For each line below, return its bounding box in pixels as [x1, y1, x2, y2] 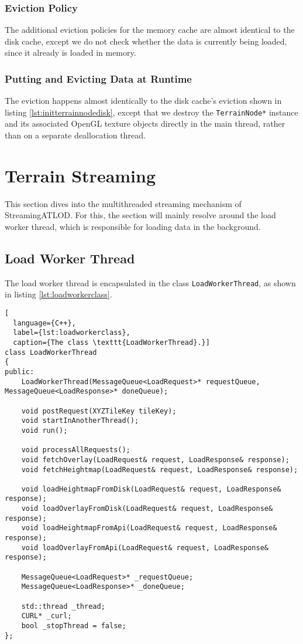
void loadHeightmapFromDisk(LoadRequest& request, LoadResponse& [21, 484, 281, 493]
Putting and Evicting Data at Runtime [5, 71, 192, 86]
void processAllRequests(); [21, 446, 130, 455]
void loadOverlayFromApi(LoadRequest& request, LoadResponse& [21, 543, 269, 552]
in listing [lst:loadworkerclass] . [5, 288, 112, 300]
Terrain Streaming [5, 163, 156, 187]
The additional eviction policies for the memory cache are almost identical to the [5, 23, 295, 36]
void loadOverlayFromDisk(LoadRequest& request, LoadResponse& [21, 504, 273, 513]
